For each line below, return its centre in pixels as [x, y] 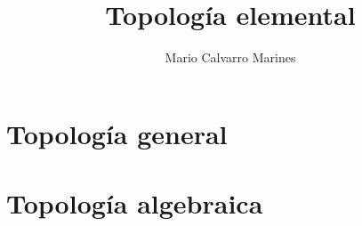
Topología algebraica [135, 203]
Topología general [117, 133]
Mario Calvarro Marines [230, 57]
